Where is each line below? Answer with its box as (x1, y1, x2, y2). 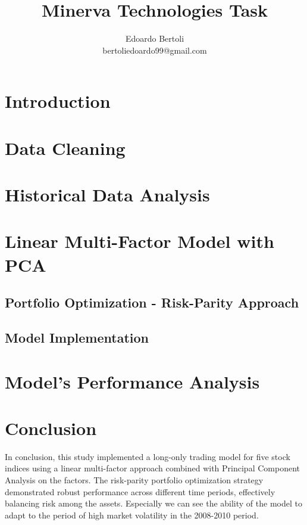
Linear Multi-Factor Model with (5, 229, 274, 253)
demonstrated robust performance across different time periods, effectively (5, 485, 275, 498)
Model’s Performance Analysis (5, 369, 260, 393)
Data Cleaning (5, 135, 126, 160)
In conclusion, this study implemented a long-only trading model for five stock (5, 450, 290, 462)
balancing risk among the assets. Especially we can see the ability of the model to (5, 497, 302, 510)
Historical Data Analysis (5, 182, 210, 207)
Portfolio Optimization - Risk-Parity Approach (5, 293, 299, 312)
